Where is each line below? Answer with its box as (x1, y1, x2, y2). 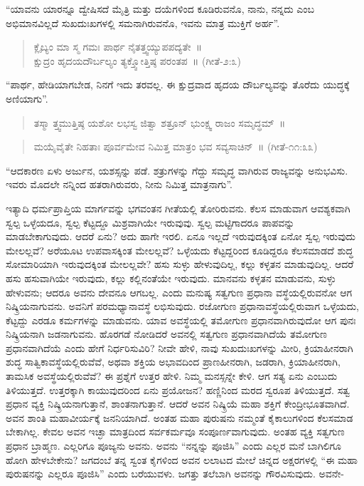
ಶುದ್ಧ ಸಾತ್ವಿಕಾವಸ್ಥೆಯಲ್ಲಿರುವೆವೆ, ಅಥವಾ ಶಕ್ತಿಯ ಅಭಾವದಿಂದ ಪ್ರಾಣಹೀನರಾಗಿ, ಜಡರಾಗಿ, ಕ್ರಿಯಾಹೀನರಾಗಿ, (6, 354, 341, 369)
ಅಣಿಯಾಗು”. (6, 91, 48, 105)
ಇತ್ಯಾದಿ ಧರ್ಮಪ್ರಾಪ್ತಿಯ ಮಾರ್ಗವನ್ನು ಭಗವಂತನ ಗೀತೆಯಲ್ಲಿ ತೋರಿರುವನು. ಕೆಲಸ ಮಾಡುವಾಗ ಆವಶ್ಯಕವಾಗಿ (6, 200, 350, 215)
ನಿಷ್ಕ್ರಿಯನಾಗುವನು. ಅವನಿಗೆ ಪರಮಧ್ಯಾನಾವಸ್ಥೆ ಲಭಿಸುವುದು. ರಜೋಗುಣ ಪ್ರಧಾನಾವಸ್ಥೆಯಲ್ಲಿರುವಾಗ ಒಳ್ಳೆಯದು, (6, 299, 359, 314)
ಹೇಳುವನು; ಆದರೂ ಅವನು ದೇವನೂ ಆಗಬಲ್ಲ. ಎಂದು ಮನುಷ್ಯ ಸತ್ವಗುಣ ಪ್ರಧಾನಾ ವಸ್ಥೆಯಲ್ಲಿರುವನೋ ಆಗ (6, 284, 353, 299)
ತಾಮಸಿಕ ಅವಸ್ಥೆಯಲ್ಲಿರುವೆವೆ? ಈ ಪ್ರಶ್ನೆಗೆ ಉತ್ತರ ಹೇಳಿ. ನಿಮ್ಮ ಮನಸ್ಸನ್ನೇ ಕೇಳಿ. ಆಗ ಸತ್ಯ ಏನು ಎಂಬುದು (6, 368, 338, 383)
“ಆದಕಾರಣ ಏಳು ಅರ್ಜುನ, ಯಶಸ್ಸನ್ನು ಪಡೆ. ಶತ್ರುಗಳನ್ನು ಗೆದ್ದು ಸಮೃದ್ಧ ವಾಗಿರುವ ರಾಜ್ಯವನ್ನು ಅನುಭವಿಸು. (6, 162, 348, 177)
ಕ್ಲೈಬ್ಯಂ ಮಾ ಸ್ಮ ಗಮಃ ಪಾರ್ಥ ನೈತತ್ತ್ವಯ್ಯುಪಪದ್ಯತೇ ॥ (33, 39, 202, 54)
